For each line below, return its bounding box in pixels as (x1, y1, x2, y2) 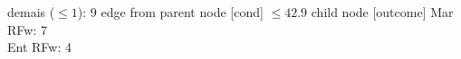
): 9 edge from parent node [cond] (77, 3, 264, 21)
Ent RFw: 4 (7, 38, 72, 56)
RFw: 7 (7, 20, 47, 38)
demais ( (7, 3, 55, 21)
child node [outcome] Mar (311, 3, 454, 21)
